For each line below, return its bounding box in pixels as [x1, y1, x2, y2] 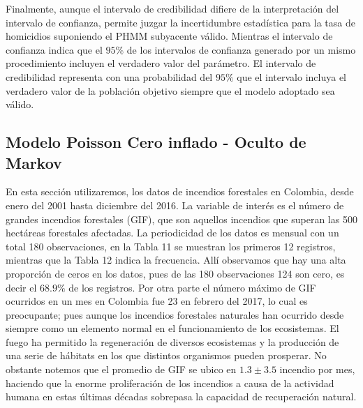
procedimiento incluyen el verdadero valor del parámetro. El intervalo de [6, 56, 316, 70]
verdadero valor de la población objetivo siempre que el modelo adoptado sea [6, 83, 335, 98]
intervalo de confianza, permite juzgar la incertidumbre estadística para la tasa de [6, 15, 355, 29]
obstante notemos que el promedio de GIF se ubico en [6, 362, 237, 377]
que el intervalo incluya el [237, 69, 346, 84]
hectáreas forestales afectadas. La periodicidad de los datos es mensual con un [6, 225, 339, 240]
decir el [6, 280, 37, 294]
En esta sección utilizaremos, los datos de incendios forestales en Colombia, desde [6, 184, 354, 199]
